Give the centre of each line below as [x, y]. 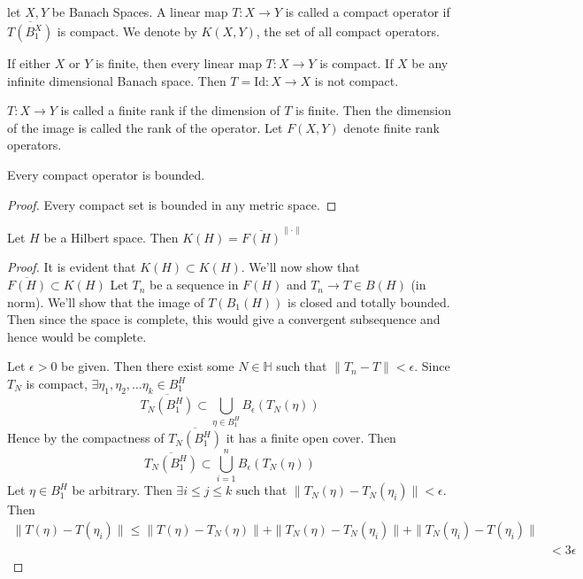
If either [29, 63]
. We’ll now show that [300, 267]
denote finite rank [391, 127]
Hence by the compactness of [86, 438]
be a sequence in [194, 285]
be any [430, 63]
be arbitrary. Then [122, 490]
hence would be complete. [77, 336]
